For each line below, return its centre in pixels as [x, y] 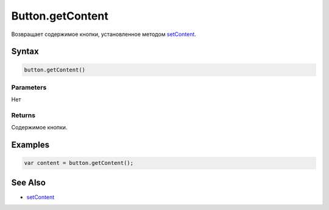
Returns [23, 115]
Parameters [29, 87]
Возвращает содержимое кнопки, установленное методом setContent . [104, 34]
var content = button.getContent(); [79, 163]
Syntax [25, 52]
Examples [30, 145]
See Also [28, 182]
